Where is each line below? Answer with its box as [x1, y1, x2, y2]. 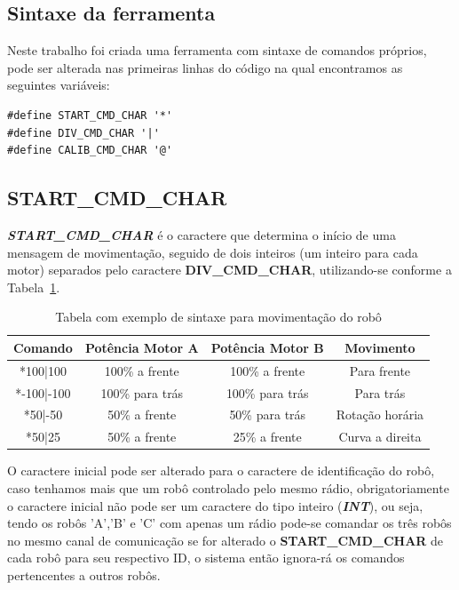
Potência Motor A [84, 338, 199, 356]
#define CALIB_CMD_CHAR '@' [7, 144, 173, 157]
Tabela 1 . [7, 277, 60, 296]
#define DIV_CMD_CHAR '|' [7, 126, 160, 140]
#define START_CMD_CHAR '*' [7, 108, 173, 122]
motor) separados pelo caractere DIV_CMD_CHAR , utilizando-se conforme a [7, 260, 452, 279]
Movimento [344, 338, 415, 356]
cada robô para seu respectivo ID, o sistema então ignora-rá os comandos [7, 548, 405, 567]
